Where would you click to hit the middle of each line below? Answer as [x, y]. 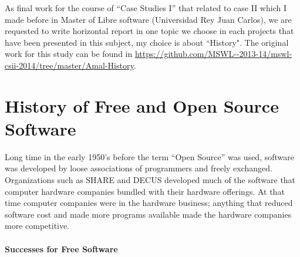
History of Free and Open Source [142, 105]
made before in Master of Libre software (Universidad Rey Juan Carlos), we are [148, 19]
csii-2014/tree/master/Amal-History [69, 65]
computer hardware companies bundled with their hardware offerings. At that [145, 191]
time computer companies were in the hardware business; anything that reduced [149, 203]
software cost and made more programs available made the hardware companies [148, 214]
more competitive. [37, 226]
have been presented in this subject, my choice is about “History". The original [147, 42]
